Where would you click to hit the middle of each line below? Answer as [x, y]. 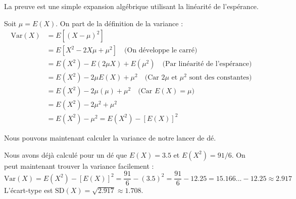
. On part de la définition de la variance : [119, 23]
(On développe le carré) [161, 51]
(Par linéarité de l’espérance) [207, 64]
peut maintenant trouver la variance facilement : [79, 165]
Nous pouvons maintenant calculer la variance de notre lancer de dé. [110, 137]
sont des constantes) [220, 78]
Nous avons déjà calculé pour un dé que [66, 154]
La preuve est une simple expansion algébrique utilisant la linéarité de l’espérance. [131, 6]
